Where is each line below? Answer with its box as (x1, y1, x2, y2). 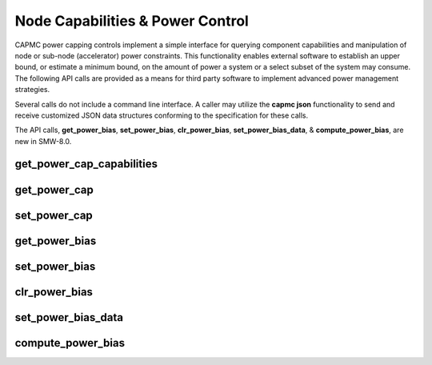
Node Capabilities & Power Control (14, 12, 250, 30)
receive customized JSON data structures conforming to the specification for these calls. (14, 110, 308, 120)
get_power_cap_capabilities (14, 157, 158, 171)
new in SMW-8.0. (14, 136, 72, 146)
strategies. (14, 85, 50, 94)
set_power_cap (14, 208, 94, 222)
